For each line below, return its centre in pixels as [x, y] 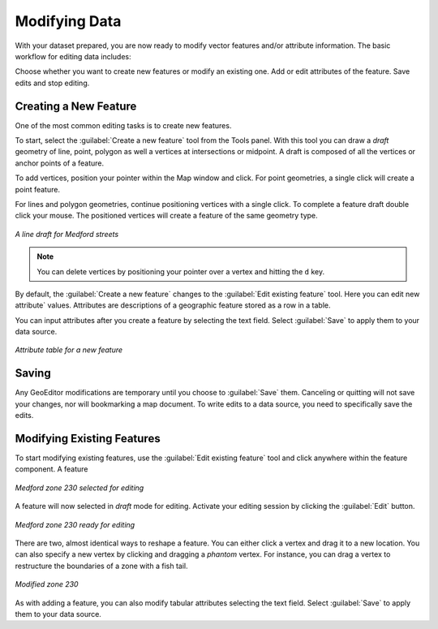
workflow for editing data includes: [73, 56]
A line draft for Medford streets [67, 234]
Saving [33, 373]
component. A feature [52, 469]
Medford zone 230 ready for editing [75, 524]
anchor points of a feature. [60, 163]
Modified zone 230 [47, 584]
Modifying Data [68, 21]
